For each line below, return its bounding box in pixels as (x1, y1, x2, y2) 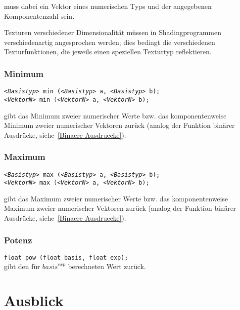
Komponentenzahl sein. (4, 10, 75, 21)
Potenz (4, 233, 32, 246)
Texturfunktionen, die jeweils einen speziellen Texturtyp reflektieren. (4, 46, 212, 57)
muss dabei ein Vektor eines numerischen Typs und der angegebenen (4, 1, 212, 11)
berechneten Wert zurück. (68, 261, 146, 271)
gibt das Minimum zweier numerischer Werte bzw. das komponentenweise (4, 110, 227, 120)
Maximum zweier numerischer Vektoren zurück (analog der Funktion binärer (4, 203, 236, 213)
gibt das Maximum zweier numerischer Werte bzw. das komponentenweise (4, 193, 228, 203)
